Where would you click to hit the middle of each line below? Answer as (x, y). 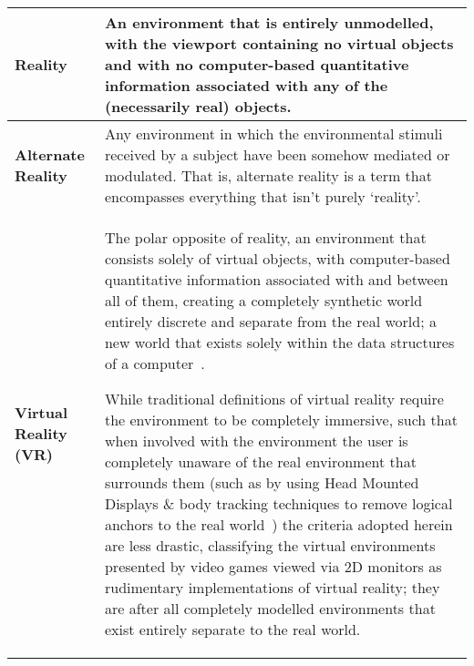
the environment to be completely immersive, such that (281, 420)
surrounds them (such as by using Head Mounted (262, 482)
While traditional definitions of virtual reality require (274, 399)
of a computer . (155, 363)
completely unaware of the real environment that (260, 461)
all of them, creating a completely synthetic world (263, 300)
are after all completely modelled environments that (270, 608)
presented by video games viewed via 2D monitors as (273, 566)
